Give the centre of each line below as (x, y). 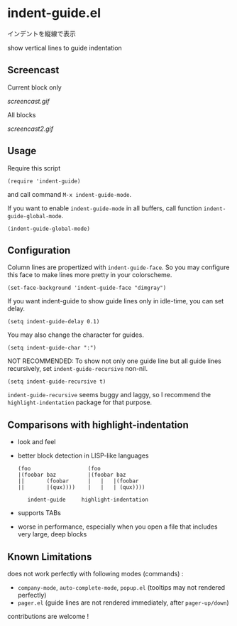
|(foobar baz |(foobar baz (72, 475)
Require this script (34, 168)
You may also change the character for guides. (76, 335)
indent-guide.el (54, 13)
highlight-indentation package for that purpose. (80, 402)
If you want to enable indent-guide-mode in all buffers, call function (105, 208)
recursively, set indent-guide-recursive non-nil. (77, 369)
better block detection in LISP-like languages (83, 455)
